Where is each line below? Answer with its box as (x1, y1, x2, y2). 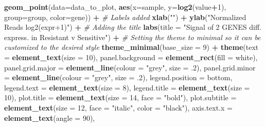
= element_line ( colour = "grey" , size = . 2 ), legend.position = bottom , (4, 72, 233, 83)
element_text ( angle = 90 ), (4, 112, 95, 123)
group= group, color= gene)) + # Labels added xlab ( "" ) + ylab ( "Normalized (4, 11, 246, 22)
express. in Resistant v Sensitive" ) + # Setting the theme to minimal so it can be (4, 31, 261, 42)
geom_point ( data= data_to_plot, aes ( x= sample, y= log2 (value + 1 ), (4, 2, 226, 12)
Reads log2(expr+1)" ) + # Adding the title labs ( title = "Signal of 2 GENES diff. (4, 22, 261, 32)
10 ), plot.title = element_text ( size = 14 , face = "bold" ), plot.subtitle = (4, 92, 237, 103)
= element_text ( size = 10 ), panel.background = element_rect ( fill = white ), (4, 51, 258, 62)
